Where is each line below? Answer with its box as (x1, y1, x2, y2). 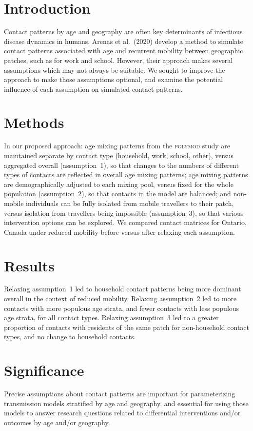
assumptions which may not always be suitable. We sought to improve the (4, 64, 225, 75)
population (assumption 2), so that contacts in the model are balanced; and (4, 188, 231, 199)
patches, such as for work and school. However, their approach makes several (4, 55, 233, 65)
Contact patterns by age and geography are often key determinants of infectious (4, 26, 243, 37)
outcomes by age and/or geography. (4, 417, 110, 427)
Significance (4, 360, 84, 380)
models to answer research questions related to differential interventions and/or (4, 408, 241, 418)
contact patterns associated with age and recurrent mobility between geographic (4, 45, 243, 56)
